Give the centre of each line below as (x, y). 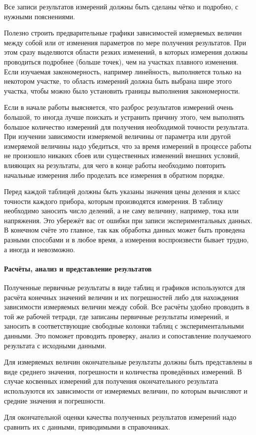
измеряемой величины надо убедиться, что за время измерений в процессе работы (128, 146)
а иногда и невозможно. (40, 249)
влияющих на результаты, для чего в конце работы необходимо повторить (115, 165)
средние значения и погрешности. (55, 400)
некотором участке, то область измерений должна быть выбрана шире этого (118, 81)
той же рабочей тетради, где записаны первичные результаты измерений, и (117, 316)
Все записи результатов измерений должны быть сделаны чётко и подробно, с (121, 6)
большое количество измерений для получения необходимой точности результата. (127, 126)
